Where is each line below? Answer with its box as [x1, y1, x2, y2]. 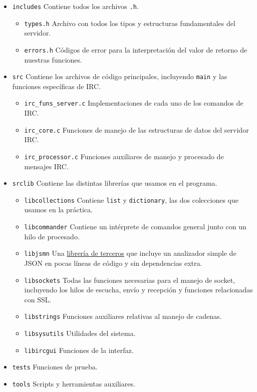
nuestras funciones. [24, 54, 82, 65]
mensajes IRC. [24, 161, 69, 171]
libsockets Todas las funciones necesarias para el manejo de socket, [24, 274, 235, 285]
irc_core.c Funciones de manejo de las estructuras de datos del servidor [24, 124, 249, 135]
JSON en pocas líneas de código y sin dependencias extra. [24, 257, 202, 268]
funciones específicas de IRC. [12, 81, 101, 91]
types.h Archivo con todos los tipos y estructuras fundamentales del [24, 18, 235, 28]
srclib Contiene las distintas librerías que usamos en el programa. [12, 178, 217, 188]
